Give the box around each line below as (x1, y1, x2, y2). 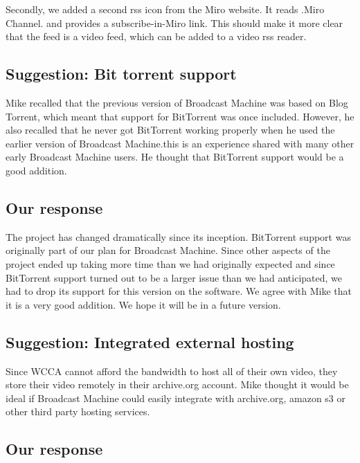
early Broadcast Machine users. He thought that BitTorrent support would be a (6, 149, 344, 164)
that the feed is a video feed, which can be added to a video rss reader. (6, 29, 307, 44)
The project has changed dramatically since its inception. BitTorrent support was (6, 229, 351, 244)
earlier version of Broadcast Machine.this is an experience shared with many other (6, 136, 354, 150)
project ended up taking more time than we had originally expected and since (6, 256, 335, 271)
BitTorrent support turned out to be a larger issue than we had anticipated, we (6, 270, 343, 284)
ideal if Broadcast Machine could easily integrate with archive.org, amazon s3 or (6, 390, 345, 405)
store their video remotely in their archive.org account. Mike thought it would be (6, 377, 349, 392)
